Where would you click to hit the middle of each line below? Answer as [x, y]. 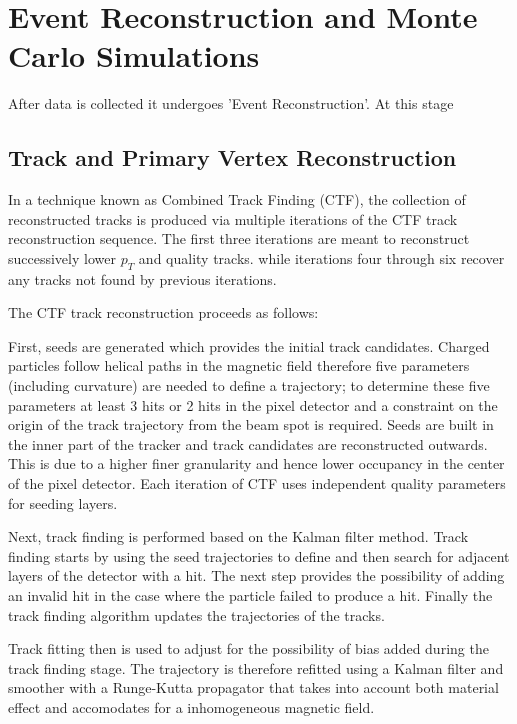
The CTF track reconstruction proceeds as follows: [163, 312]
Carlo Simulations [134, 55]
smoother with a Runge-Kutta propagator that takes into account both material [253, 687]
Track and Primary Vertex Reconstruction [232, 157]
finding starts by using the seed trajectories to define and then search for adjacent [259, 555]
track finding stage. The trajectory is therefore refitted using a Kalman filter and [256, 667]
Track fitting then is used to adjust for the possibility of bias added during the [248, 648]
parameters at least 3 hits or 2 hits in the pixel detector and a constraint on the [253, 404]
